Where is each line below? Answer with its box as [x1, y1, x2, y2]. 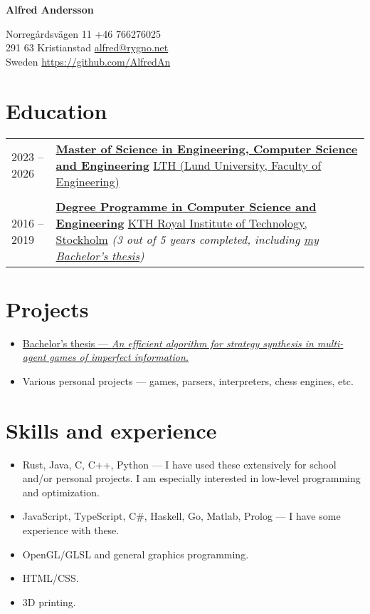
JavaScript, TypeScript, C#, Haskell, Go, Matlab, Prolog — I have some [22, 508, 341, 523]
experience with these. [22, 522, 120, 537]
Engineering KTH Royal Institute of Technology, [55, 214, 307, 231]
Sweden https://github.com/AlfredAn [6, 53, 171, 68]
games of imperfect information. [49, 349, 189, 364]
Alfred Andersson [6, 2, 94, 16]
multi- [317, 335, 344, 350]
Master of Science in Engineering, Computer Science [55, 140, 358, 157]
